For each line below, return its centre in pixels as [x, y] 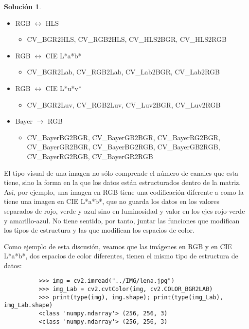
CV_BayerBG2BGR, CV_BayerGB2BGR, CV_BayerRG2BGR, [124, 137]
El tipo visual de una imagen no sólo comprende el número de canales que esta [121, 173]
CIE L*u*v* [63, 88]
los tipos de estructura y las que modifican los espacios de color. [99, 230]
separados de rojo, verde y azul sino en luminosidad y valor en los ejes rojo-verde [124, 210]
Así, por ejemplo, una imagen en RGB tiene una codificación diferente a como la [124, 192]
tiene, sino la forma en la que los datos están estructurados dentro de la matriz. [123, 182]
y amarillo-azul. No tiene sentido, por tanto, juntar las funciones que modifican [122, 220]
